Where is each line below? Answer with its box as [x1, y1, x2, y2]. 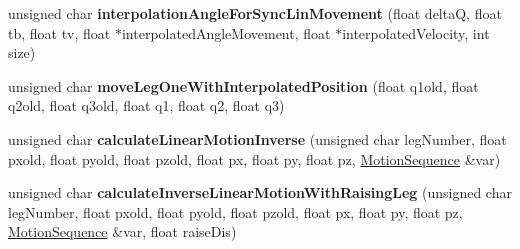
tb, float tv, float [8, 22, 111, 43]
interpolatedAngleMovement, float [121, 22, 331, 43]
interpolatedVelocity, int [342, 22, 490, 43]
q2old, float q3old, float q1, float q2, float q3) [8, 95, 285, 116]
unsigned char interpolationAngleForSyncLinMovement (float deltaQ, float [8, 3, 502, 23]
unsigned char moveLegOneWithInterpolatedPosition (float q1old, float [8, 75, 479, 96]
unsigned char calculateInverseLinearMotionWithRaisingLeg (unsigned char [8, 182, 512, 203]
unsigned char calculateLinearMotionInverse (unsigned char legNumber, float [8, 128, 507, 149]
